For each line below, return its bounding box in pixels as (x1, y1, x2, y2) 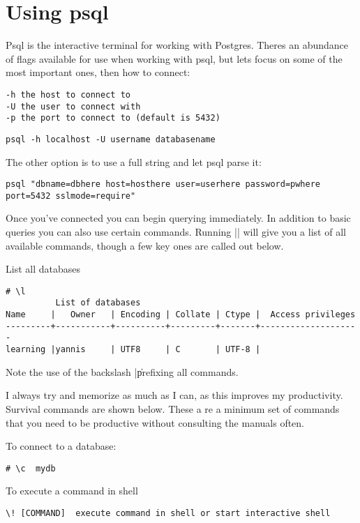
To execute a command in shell (6, 483, 138, 498)
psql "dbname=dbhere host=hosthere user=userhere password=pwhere (6, 179, 321, 190)
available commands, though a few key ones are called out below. (6, 238, 284, 252)
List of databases (55, 298, 141, 308)
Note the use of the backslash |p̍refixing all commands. (6, 364, 239, 379)
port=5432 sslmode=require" (6, 190, 136, 201)
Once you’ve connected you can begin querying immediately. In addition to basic (6, 211, 351, 225)
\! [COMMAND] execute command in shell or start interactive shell (6, 508, 331, 518)
